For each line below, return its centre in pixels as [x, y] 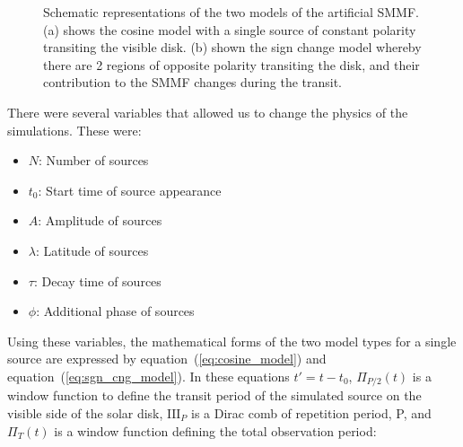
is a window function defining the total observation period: [215, 430]
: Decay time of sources [97, 280]
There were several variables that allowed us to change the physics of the [208, 112]
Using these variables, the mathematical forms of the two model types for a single [232, 341]
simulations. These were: [74, 130]
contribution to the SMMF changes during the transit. [193, 82]
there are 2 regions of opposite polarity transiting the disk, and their [231, 64]
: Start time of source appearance [130, 190]
